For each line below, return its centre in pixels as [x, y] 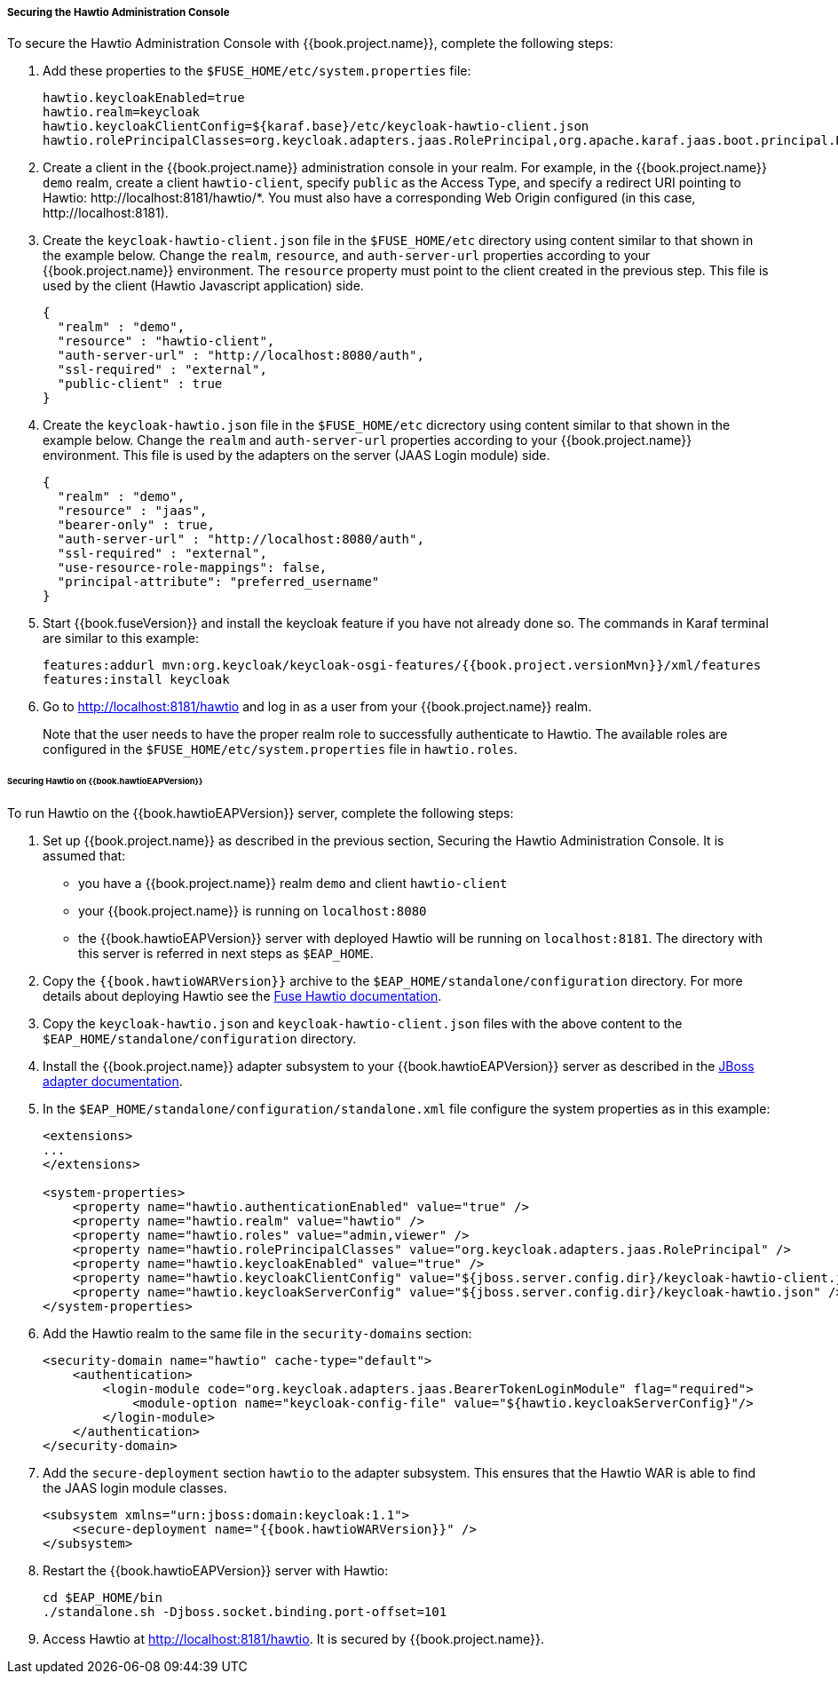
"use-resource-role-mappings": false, [192, 568]
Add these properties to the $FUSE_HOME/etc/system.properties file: [257, 71]
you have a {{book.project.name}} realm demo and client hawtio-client [293, 884]
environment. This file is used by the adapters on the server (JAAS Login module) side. [296, 456]
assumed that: [84, 856]
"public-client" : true [140, 384]
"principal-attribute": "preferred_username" [218, 582]
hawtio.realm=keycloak [122, 112]
